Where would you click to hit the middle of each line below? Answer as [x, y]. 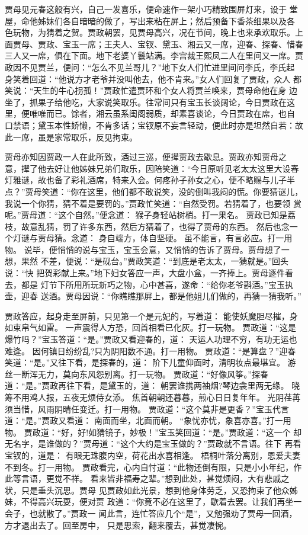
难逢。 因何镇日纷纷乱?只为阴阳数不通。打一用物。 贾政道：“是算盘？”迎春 [150, 350]
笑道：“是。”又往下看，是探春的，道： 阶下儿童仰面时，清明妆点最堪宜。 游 [150, 362]
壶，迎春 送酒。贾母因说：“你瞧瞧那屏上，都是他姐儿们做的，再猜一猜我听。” [153, 296]
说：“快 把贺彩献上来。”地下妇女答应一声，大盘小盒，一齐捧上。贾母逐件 [145, 273]
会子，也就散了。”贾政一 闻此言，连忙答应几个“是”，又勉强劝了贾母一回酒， [151, 513]
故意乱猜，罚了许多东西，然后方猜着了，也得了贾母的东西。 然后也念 [155, 226]
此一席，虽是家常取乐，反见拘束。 [71, 137]
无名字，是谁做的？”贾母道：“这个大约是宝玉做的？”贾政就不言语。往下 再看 [153, 443]
